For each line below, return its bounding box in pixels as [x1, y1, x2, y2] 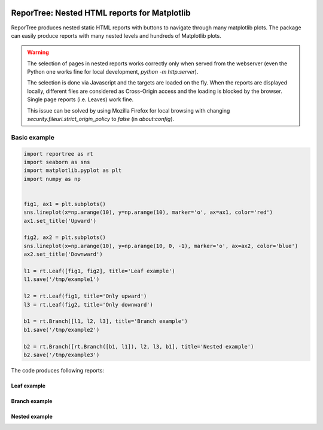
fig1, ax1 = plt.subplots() [23, 201, 106, 207]
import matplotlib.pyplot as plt [23, 167, 122, 174]
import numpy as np [23, 175, 81, 182]
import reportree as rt [23, 150, 94, 157]
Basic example [11, 133, 55, 141]
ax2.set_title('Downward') [23, 251, 103, 258]
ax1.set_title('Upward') [23, 217, 97, 224]
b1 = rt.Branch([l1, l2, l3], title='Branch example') [23, 318, 188, 325]
